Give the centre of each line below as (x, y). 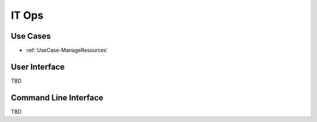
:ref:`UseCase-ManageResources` (67, 50)
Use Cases (31, 36)
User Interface (38, 67)
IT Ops (27, 15)
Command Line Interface (57, 98)
